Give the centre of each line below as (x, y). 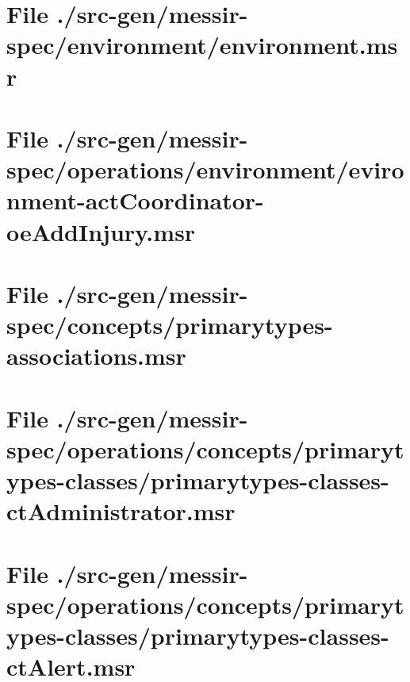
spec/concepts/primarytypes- (170, 325)
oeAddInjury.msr (101, 231)
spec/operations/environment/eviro (205, 169)
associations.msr (96, 356)
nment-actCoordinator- (135, 200)
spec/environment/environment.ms (202, 45)
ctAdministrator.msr (121, 511)
